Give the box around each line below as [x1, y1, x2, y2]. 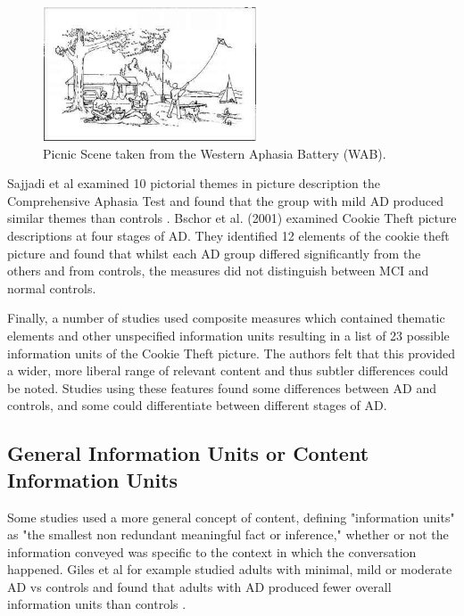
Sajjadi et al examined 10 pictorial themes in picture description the [7, 174, 380, 193]
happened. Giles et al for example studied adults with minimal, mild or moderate [7, 560, 452, 579]
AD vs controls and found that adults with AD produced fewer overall [7, 577, 392, 595]
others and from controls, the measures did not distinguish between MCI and [7, 261, 429, 280]
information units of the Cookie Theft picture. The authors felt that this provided [7, 343, 456, 362]
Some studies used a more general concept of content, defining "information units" [7, 507, 455, 526]
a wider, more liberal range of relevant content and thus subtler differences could [7, 361, 449, 380]
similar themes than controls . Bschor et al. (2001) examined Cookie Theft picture [7, 209, 457, 227]
